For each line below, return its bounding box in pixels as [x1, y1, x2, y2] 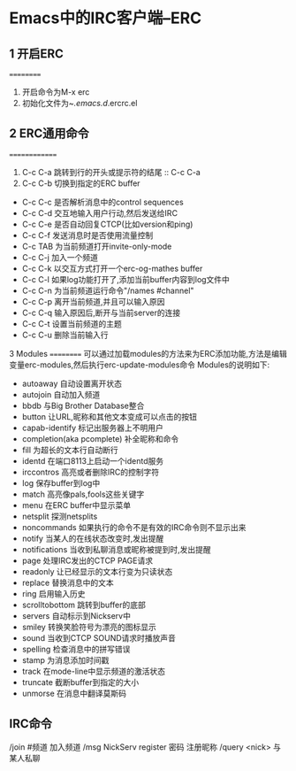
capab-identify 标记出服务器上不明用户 [21, 422, 163, 433]
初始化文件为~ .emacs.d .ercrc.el [21, 98, 138, 108]
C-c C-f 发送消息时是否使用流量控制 [21, 229, 154, 240]
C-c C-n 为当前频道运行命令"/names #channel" [21, 285, 194, 296]
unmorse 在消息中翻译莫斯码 [21, 688, 126, 698]
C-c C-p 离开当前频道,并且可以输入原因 [21, 296, 165, 306]
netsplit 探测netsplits [21, 511, 98, 521]
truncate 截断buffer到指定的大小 [21, 676, 140, 687]
